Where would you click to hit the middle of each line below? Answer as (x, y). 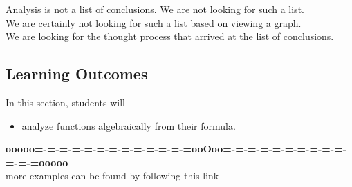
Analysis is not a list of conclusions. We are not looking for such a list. (155, 9)
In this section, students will (65, 102)
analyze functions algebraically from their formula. (129, 125)
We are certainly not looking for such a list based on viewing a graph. (154, 22)
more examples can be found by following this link (112, 176)
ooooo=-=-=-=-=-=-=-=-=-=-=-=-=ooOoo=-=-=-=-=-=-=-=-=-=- (176, 149)
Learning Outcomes (77, 73)
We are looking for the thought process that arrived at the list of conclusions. (170, 36)
